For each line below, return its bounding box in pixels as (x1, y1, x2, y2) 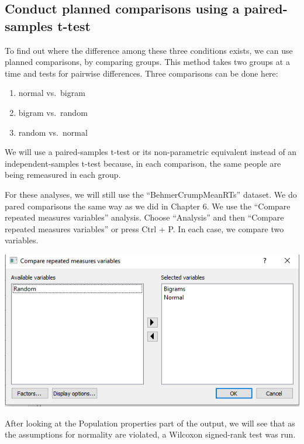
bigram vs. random (18, 106, 88, 118)
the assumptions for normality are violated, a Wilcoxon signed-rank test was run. (5, 428, 296, 440)
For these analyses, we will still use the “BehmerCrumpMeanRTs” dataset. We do (5, 188, 297, 200)
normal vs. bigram (18, 87, 85, 99)
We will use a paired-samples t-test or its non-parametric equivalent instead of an (5, 146, 297, 158)
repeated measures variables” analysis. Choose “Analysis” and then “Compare (5, 211, 284, 223)
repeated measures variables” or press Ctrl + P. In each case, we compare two (5, 222, 284, 235)
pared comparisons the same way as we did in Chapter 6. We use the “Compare (5, 199, 291, 212)
